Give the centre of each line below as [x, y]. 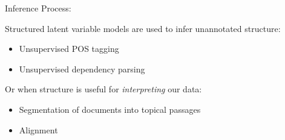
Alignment [38, 129]
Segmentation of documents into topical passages [110, 109]
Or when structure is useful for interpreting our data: [103, 89]
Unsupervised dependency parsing [82, 68]
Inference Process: [38, 8]
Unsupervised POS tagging [69, 49]
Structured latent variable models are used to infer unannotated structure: [143, 28]
